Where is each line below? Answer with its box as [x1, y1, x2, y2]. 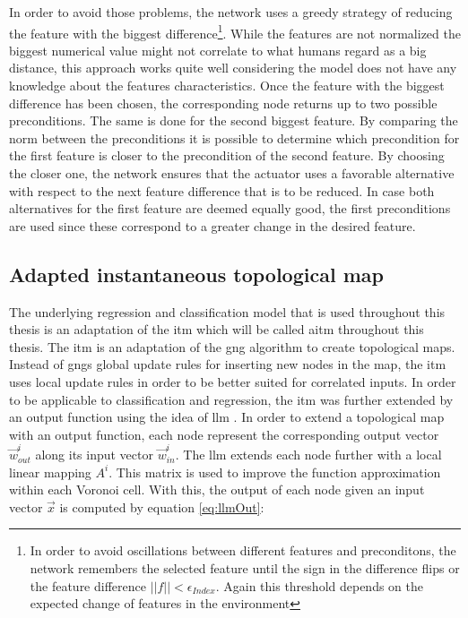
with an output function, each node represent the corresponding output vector [9, 425, 439, 443]
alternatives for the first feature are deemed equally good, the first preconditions [9, 199, 451, 218]
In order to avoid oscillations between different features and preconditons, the [30, 541, 456, 560]
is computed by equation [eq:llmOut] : [59, 497, 264, 516]
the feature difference [30, 576, 146, 595]
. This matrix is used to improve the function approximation [108, 462, 441, 481]
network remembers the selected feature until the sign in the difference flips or [30, 559, 460, 578]
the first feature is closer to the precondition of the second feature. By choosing [9, 146, 445, 165]
